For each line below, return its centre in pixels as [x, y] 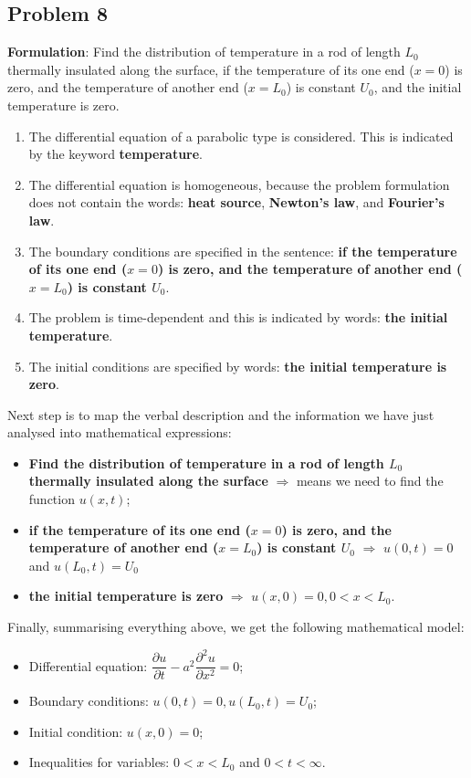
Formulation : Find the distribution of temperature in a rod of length [204, 52]
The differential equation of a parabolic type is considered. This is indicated [241, 136]
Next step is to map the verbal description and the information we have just [221, 414]
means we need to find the [370, 481]
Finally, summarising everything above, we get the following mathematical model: [236, 627]
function [52, 499]
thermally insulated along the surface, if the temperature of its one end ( [211, 69]
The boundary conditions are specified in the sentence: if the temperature [243, 251]
